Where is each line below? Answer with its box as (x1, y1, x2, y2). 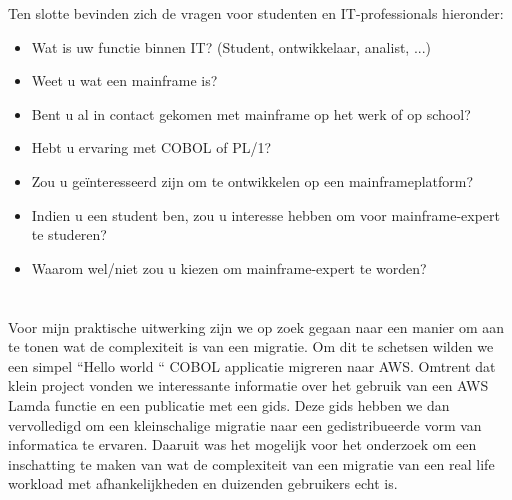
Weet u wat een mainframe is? (31, 70, 218, 91)
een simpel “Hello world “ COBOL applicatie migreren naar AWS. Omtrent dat (8, 355, 496, 376)
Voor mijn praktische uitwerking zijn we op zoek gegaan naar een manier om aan (8, 316, 505, 337)
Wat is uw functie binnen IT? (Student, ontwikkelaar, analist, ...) (31, 36, 432, 57)
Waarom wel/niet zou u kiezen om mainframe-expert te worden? (31, 257, 427, 278)
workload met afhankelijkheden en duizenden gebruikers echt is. (8, 473, 398, 494)
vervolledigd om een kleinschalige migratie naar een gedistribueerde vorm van (8, 414, 482, 435)
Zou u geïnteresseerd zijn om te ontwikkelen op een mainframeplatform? (31, 170, 474, 191)
